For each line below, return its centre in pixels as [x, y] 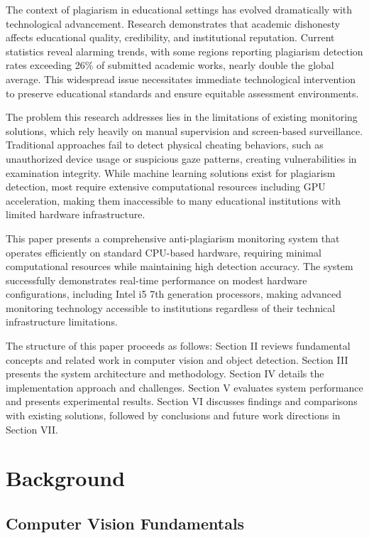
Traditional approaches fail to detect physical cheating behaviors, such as [165, 145]
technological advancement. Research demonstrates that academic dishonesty [173, 23]
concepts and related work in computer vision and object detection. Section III [177, 359]
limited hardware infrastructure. [76, 214]
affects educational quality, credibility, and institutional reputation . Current [170, 37]
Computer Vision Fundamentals [125, 523]
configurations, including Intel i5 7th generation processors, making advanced [174, 294]
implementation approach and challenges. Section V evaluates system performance [184, 387]
